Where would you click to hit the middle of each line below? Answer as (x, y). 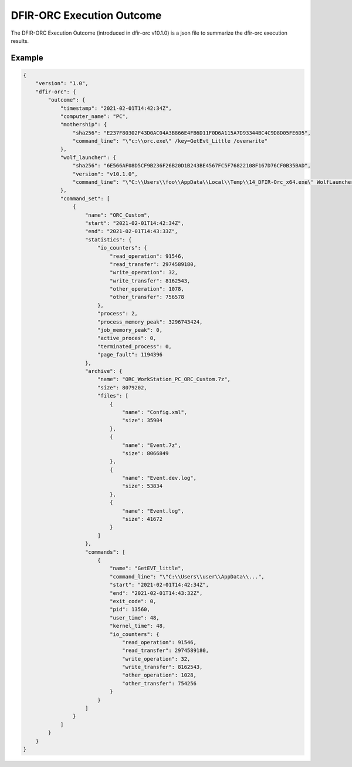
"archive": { (104, 371)
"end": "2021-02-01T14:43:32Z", (156, 593)
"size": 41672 (142, 519)
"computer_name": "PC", (94, 116)
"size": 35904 (142, 420)
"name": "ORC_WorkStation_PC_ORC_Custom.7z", (164, 379)
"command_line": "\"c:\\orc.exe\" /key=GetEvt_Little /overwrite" (170, 141)
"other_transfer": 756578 (147, 297)
